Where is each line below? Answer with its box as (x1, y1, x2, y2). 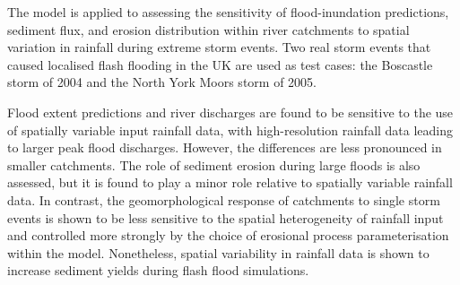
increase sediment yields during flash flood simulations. (7, 261, 309, 280)
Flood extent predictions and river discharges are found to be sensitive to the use (7, 102, 454, 121)
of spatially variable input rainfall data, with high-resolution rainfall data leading (7, 120, 454, 139)
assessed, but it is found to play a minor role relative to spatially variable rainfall (7, 173, 453, 192)
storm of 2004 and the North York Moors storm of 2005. (7, 73, 317, 91)
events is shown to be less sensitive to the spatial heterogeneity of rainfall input (7, 208, 444, 227)
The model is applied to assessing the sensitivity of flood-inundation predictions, (7, 3, 449, 21)
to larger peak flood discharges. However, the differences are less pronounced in (7, 138, 442, 157)
